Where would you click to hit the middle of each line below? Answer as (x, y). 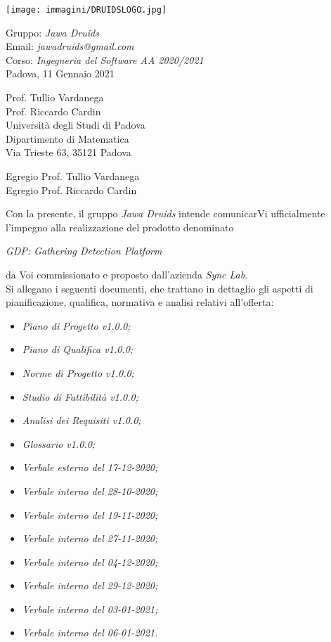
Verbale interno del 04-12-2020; (90, 561)
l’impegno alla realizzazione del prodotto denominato (120, 227)
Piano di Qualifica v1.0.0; (78, 349)
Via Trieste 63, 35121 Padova (69, 152)
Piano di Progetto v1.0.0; (76, 325)
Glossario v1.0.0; (59, 443)
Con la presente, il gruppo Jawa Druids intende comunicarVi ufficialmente (165, 213)
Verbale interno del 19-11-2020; (90, 514)
